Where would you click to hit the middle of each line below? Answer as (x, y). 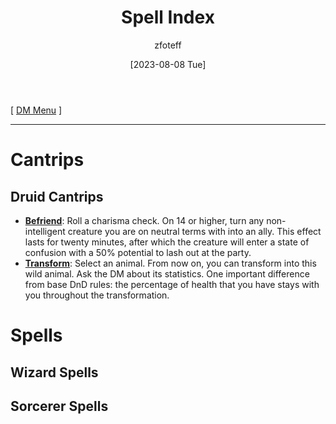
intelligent (45, 231)
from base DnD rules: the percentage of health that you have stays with (172, 284)
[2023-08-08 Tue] (168, 64)
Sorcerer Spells (59, 406)
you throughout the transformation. (97, 295)
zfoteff (168, 45)
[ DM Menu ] (36, 110)
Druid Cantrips (57, 196)
